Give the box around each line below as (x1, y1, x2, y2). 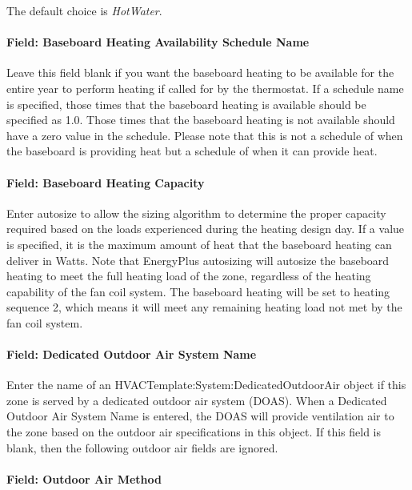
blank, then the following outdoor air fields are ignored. (6, 439, 278, 456)
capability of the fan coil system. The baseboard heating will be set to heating (6, 283, 390, 299)
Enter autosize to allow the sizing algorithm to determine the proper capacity (6, 204, 386, 221)
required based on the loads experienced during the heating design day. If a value (6, 220, 405, 237)
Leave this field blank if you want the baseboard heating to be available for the (6, 64, 394, 81)
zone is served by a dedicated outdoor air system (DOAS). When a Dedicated (6, 392, 387, 408)
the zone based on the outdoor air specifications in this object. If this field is (6, 424, 381, 440)
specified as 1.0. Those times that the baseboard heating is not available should (6, 111, 395, 128)
